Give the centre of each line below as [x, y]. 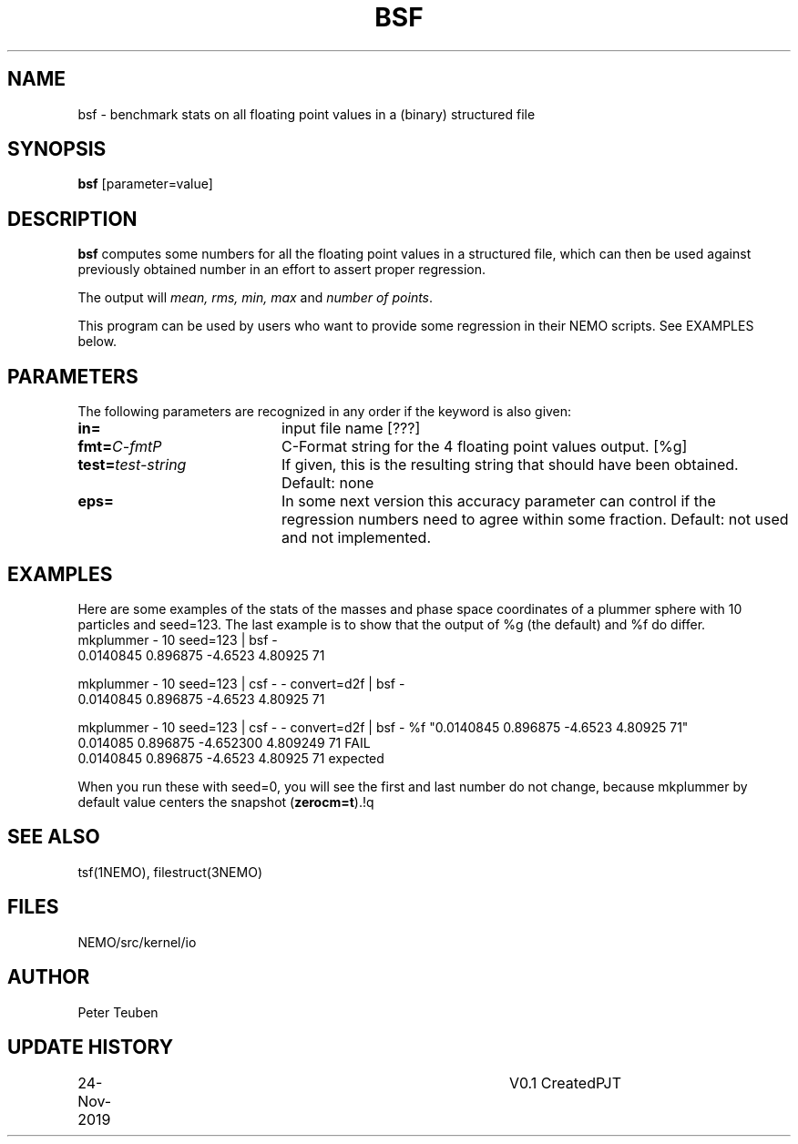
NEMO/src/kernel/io [137, 942]
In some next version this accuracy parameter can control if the [498, 501]
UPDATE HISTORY [91, 1047]
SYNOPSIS [57, 149]
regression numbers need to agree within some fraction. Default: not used [535, 520]
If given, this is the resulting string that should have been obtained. [510, 465]
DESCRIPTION [72, 219]
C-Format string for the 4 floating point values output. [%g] [484, 447]
